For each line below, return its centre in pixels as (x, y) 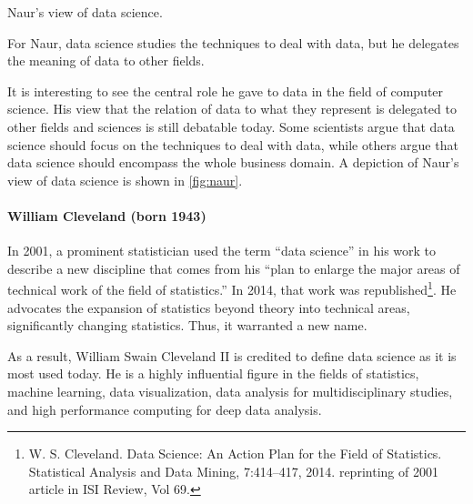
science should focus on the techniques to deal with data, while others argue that (233, 144)
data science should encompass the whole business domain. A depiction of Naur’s (233, 162)
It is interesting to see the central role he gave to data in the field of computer (226, 91)
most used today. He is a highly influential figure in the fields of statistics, (213, 373)
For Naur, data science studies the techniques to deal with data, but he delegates (233, 42)
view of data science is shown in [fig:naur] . (125, 180)
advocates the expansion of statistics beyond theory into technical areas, (209, 307)
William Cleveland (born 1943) (107, 215)
